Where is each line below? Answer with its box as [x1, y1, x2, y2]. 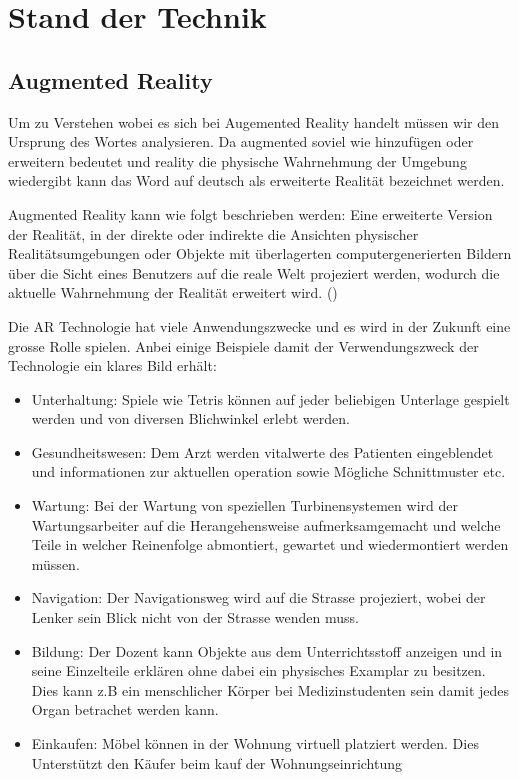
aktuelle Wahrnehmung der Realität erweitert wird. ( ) [8, 282, 338, 303]
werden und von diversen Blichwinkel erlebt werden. [31, 408, 350, 429]
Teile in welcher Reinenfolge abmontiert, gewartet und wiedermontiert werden [31, 534, 509, 555]
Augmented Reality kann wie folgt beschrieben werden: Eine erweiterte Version [8, 203, 493, 224]
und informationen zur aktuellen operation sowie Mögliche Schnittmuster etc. [31, 461, 506, 482]
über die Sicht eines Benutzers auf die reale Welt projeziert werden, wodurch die [8, 262, 500, 283]
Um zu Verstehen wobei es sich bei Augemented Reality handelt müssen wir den [8, 111, 499, 132]
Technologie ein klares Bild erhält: [8, 355, 217, 376]
